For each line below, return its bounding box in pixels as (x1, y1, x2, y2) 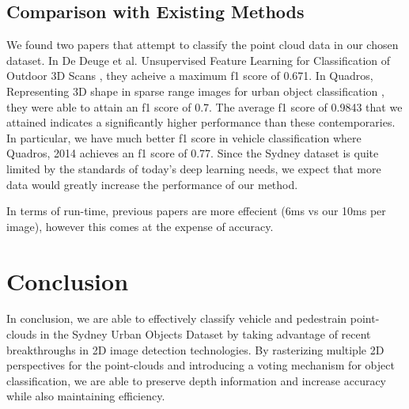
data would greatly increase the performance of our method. (6, 176, 298, 192)
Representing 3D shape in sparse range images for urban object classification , (6, 82, 384, 99)
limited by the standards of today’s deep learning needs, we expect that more (6, 160, 381, 176)
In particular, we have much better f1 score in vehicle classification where (6, 129, 362, 146)
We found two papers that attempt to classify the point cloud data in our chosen (6, 36, 399, 53)
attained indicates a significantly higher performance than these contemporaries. (6, 114, 396, 131)
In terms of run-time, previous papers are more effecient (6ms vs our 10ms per (6, 203, 386, 219)
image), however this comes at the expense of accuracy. (6, 218, 274, 234)
